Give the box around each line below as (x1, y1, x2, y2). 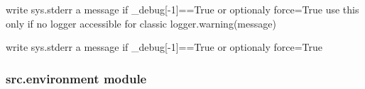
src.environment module (6, 69, 147, 87)
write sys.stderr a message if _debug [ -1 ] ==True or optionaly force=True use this (6, 2, 359, 16)
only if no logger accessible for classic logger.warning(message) (6, 16, 276, 30)
